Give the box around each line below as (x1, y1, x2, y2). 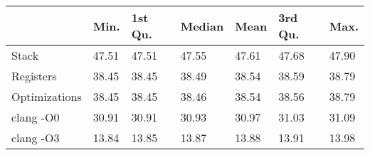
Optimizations (11, 88, 82, 105)
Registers (11, 68, 57, 84)
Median (180, 17, 224, 34)
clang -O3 (11, 129, 60, 146)
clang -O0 (11, 109, 60, 125)
